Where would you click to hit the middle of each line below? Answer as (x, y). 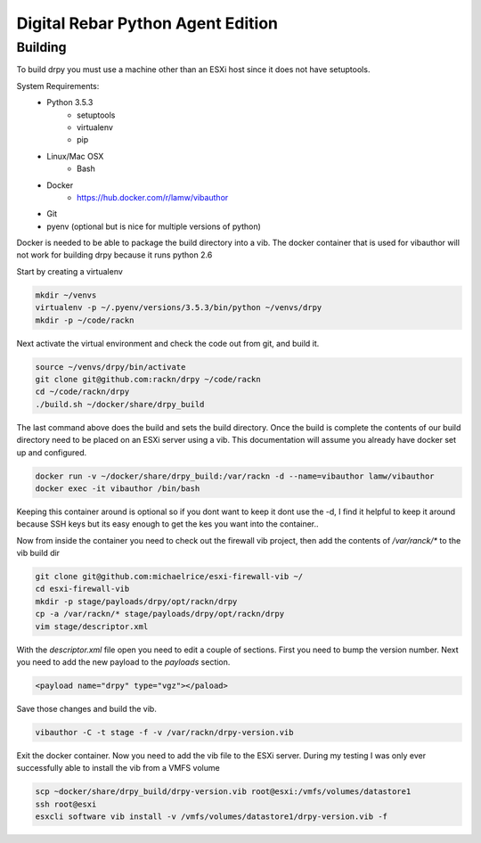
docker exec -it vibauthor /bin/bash (118, 488)
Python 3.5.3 (70, 102)
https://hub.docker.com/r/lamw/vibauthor (153, 197)
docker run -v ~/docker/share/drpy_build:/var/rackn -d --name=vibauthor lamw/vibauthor (235, 476)
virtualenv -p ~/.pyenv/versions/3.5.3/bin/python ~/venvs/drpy (179, 308)
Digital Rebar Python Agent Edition (147, 23)
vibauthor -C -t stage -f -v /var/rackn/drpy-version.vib (164, 732)
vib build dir (38, 553)
